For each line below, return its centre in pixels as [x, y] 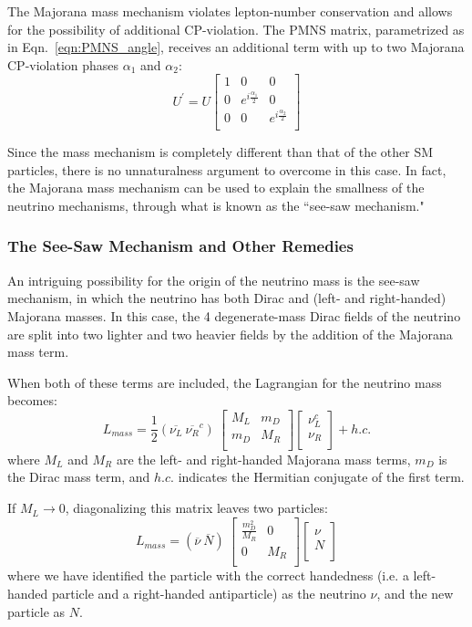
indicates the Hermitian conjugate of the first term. [321, 477]
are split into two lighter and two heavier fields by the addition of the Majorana [230, 334]
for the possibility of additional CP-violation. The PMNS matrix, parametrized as [236, 29]
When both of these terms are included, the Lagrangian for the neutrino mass [225, 382]
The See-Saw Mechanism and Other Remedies [180, 246]
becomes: [32, 400]
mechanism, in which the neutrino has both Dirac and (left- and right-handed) [227, 298]
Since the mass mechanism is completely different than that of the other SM [221, 152]
